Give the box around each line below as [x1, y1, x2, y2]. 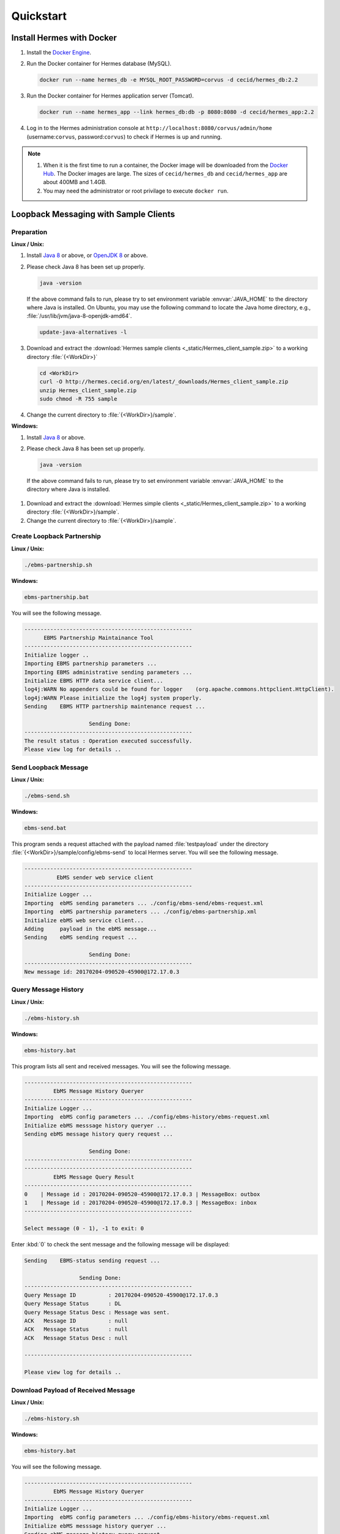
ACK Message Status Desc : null [24, 1335, 128, 1341]
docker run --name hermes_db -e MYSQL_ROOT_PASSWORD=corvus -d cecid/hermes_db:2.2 [39, 77, 298, 83]
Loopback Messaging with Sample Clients [11, 209, 175, 219]
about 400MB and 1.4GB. [43, 179, 107, 186]
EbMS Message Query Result [53, 1173, 135, 1181]
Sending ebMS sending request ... [24, 934, 138, 941]
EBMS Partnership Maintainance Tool [43, 634, 154, 641]
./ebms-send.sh [24, 792, 70, 799]
